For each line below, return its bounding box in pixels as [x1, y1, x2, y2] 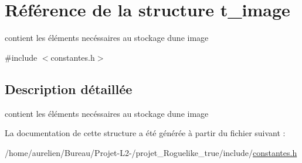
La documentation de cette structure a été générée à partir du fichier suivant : [5, 127, 286, 139]
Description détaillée [5, 79, 133, 98]
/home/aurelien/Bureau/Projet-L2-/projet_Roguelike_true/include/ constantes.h [5, 146, 297, 158]
